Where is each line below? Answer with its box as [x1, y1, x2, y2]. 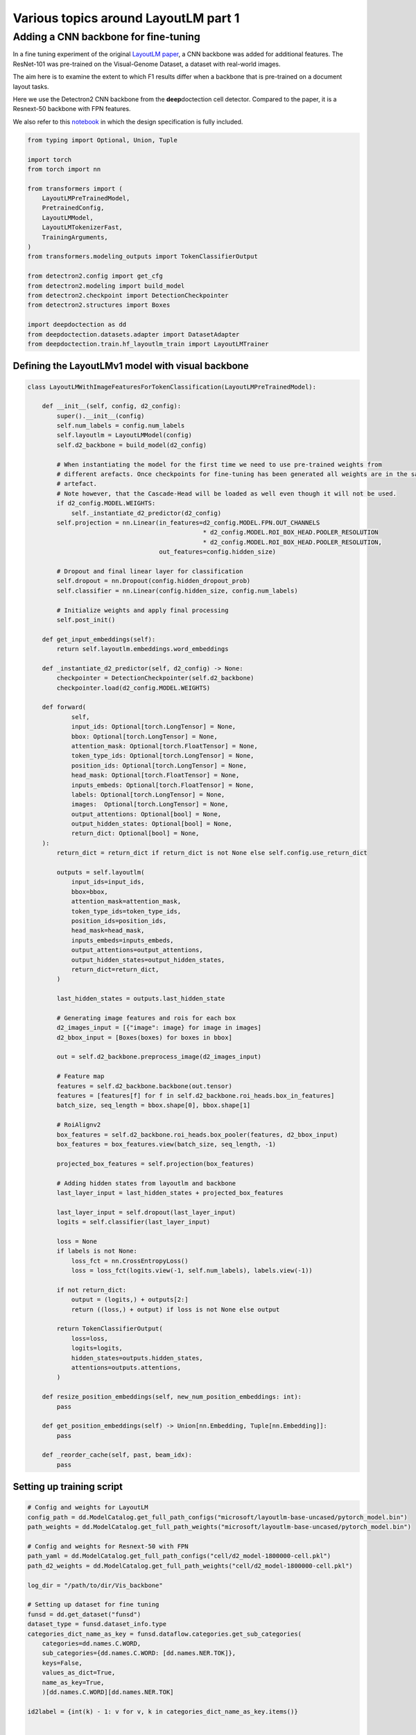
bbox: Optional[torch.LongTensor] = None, [71, 732, 218, 740]
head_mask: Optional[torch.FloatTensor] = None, [71, 771, 240, 779]
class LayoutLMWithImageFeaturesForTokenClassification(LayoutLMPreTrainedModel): [27, 382, 317, 391]
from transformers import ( [27, 185, 123, 192]
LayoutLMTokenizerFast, [42, 223, 123, 232]
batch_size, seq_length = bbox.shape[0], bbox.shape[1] [56, 1101, 251, 1110]
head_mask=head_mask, [71, 926, 145, 935]
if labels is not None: [56, 1247, 138, 1255]
